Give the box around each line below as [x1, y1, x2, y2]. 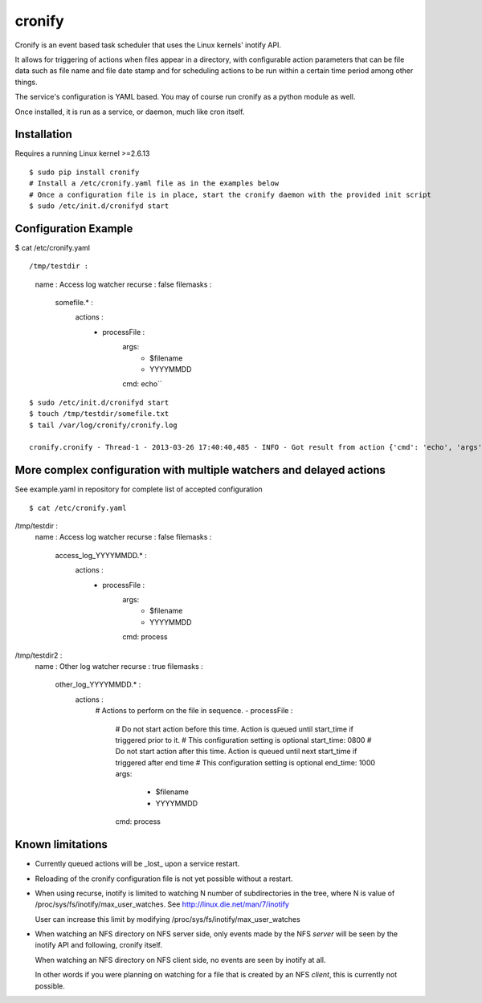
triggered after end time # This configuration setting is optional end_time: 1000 [115, 757, 376, 767]
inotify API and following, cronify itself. [35, 940, 162, 950]
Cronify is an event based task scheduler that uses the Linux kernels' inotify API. [14, 40, 281, 50]
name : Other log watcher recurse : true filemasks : [35, 661, 204, 671]
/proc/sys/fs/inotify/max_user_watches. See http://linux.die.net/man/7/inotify [35, 899, 289, 909]
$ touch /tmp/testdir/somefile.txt [29, 410, 170, 418]
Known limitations [14, 838, 108, 851]
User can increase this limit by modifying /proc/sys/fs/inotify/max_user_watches [35, 914, 300, 923]
